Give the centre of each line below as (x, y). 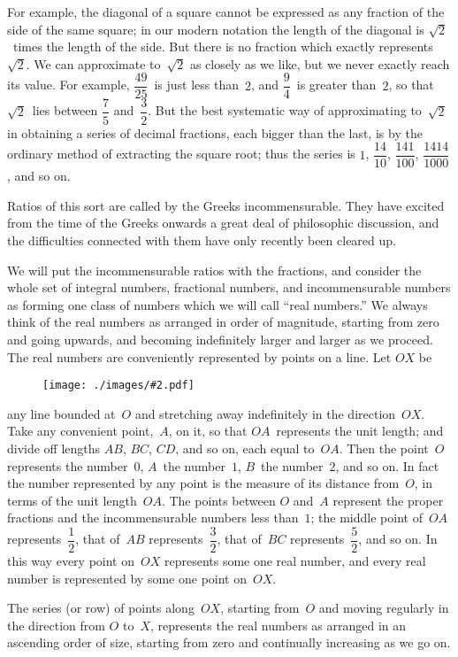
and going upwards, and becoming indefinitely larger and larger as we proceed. (220, 339)
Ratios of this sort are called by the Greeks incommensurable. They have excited (226, 205)
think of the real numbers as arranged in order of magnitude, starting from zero (223, 322)
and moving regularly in (384, 608)
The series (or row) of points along (101, 608)
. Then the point (384, 448)
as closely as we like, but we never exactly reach (320, 63)
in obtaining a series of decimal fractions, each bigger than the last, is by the (215, 132)
